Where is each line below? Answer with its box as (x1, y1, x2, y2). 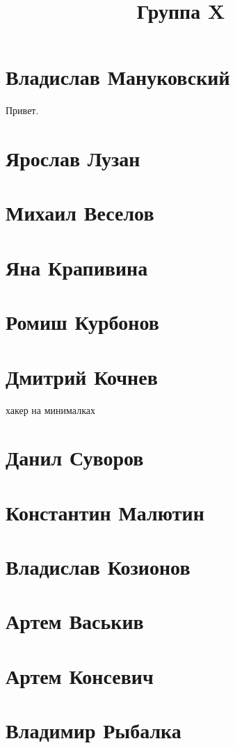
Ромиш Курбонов (6, 308, 159, 336)
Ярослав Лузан (6, 144, 140, 173)
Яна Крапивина (6, 253, 148, 281)
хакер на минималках (6, 402, 95, 417)
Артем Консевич (6, 661, 154, 690)
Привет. (6, 103, 39, 118)
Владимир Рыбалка (6, 716, 181, 745)
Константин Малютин (6, 498, 204, 526)
